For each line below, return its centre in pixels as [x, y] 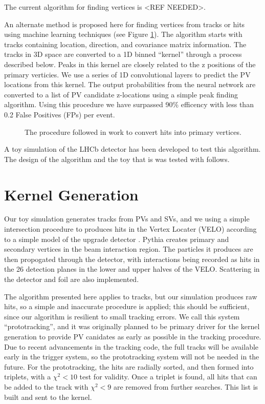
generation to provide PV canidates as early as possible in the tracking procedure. [133, 336]
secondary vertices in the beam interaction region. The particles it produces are [129, 249]
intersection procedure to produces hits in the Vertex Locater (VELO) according [130, 229]
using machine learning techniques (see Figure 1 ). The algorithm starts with [123, 34]
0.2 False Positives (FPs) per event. [60, 114]
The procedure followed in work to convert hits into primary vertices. [133, 132]
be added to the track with [46, 386]
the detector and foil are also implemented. [72, 279]
